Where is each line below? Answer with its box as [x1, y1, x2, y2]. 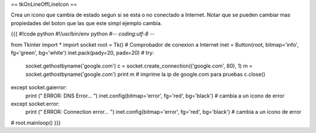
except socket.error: [11, 100, 60, 107]
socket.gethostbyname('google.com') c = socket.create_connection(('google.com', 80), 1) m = [25, 62, 253, 69]
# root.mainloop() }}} [11, 119, 61, 126]
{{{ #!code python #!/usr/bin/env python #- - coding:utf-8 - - [11, 30, 155, 37]
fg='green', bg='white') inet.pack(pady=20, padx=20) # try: [11, 49, 154, 56]
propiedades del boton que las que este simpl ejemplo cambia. [11, 19, 162, 26]
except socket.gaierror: [11, 84, 67, 91]
